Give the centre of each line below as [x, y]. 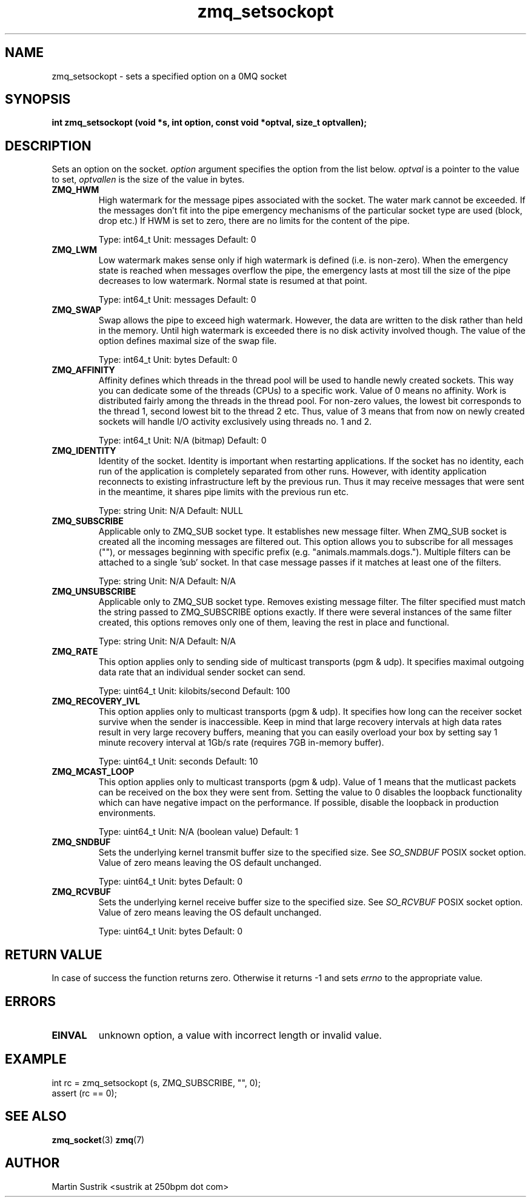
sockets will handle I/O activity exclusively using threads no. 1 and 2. [235, 422]
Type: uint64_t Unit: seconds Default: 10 [178, 761]
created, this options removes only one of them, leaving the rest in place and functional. [274, 623]
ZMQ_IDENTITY [84, 451]
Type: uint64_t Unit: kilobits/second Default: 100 [194, 691]
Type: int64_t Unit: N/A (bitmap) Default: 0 [182, 441]
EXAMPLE [36, 1059]
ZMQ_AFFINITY [83, 370]
